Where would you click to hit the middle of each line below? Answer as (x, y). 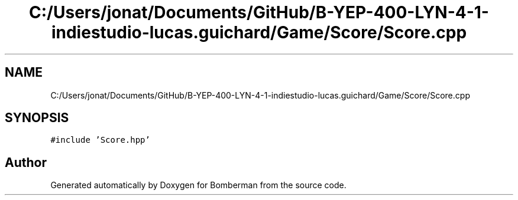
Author (26, 162)
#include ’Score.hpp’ (100, 140)
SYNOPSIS (37, 118)
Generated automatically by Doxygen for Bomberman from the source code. (198, 185)
